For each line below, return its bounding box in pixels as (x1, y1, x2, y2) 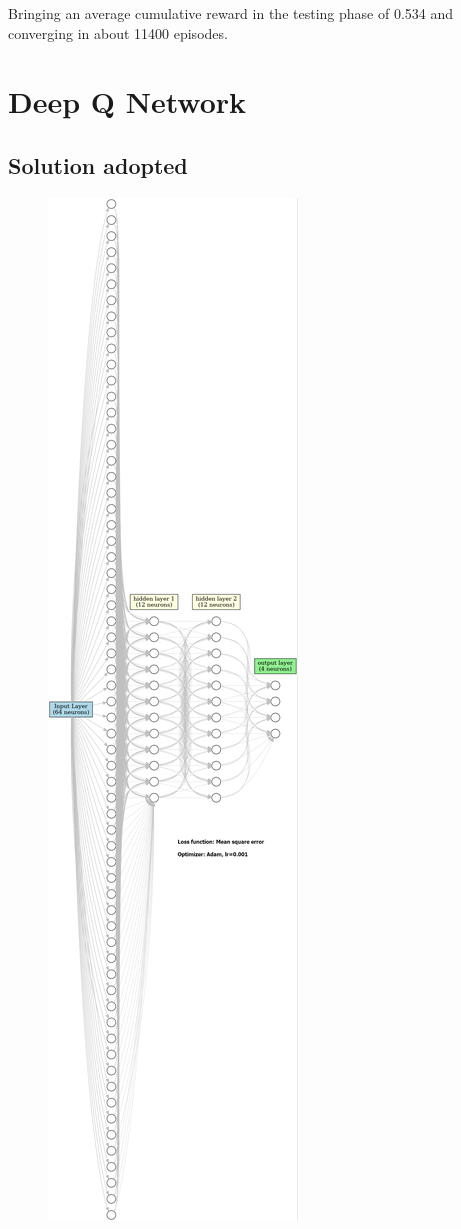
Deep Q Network (8, 81, 247, 122)
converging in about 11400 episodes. (8, 22, 228, 43)
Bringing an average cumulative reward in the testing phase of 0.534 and (8, 3, 454, 23)
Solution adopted (8, 149, 188, 180)
